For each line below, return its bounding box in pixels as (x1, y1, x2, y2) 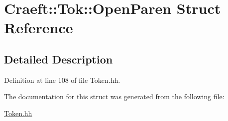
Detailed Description (4, 51, 113, 66)
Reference (4, 17, 73, 38)
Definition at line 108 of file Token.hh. (4, 74, 120, 85)
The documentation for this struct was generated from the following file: (4, 91, 225, 102)
